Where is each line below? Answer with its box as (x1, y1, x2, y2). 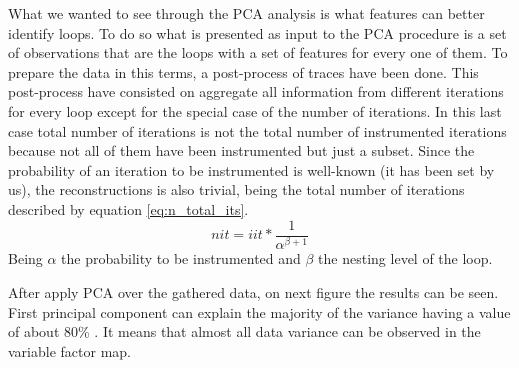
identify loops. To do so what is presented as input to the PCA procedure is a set (8, 22, 507, 43)
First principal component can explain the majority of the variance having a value (8, 301, 511, 322)
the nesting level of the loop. (318, 248, 493, 269)
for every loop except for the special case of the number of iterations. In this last (8, 100, 502, 121)
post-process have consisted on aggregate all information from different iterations (8, 81, 504, 102)
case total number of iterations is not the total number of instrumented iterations (8, 120, 507, 141)
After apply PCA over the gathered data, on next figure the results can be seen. (8, 282, 499, 303)
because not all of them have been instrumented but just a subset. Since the (8, 140, 475, 161)
